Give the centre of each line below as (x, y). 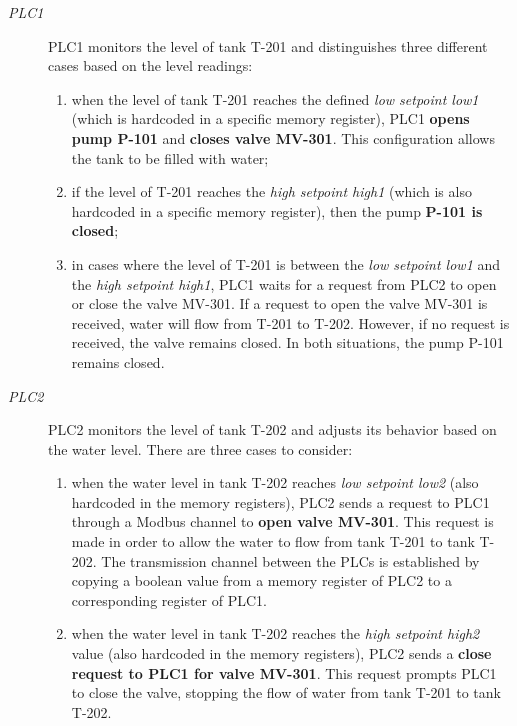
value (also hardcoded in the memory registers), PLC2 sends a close (281, 653)
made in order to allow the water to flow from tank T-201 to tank (273, 541)
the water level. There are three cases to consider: (200, 448)
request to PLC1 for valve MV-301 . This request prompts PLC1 (284, 672)
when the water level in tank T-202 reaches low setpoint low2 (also (275, 482)
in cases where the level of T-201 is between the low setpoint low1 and (286, 263)
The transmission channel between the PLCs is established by (290, 560)
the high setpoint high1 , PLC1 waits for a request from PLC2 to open (284, 283)
